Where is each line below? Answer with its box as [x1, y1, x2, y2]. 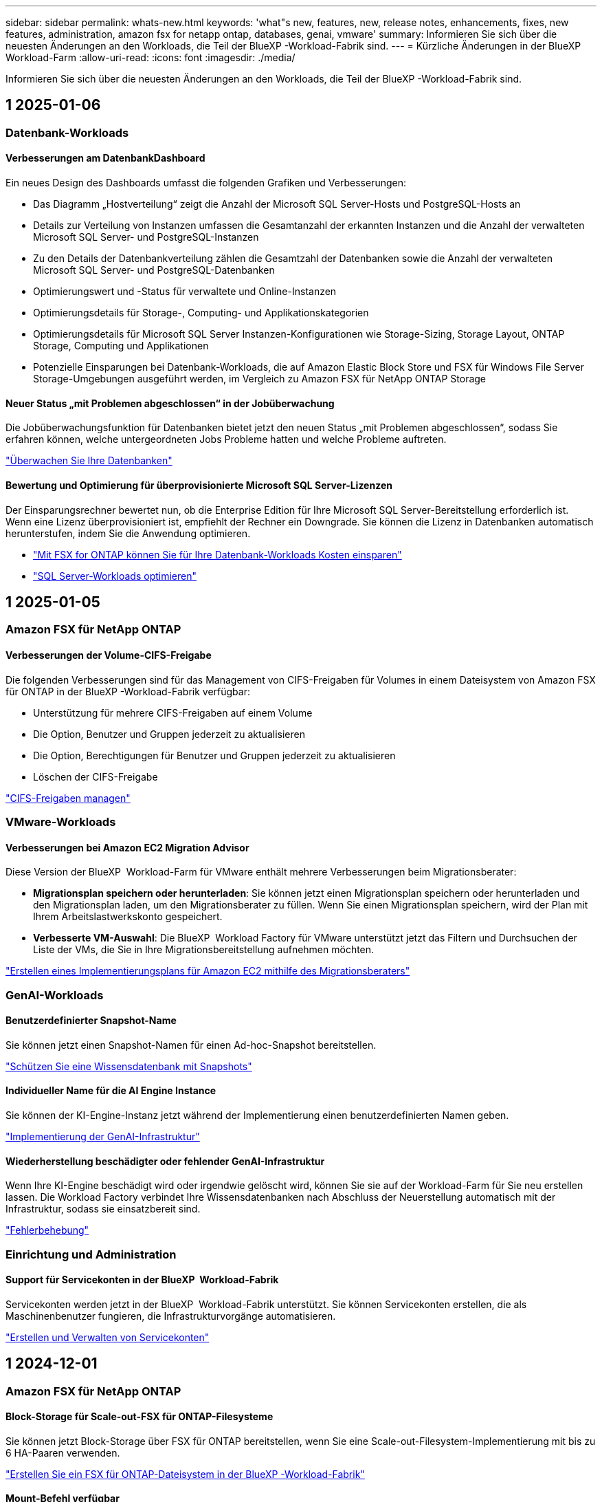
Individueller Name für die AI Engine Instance [5, 1085, 216, 1097]
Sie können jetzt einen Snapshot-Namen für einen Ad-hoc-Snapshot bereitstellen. [5, 1038, 377, 1051]
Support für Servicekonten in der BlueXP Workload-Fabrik [5, 1274, 279, 1286]
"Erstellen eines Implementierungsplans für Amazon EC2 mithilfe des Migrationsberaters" [5, 965, 410, 977]
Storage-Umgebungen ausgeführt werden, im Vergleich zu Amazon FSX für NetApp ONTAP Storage [33, 373, 487, 385]
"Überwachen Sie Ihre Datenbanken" [5, 455, 172, 467]
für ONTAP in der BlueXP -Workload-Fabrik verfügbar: [5, 685, 250, 697]
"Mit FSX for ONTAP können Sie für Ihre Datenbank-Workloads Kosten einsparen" [33, 548, 402, 560]
